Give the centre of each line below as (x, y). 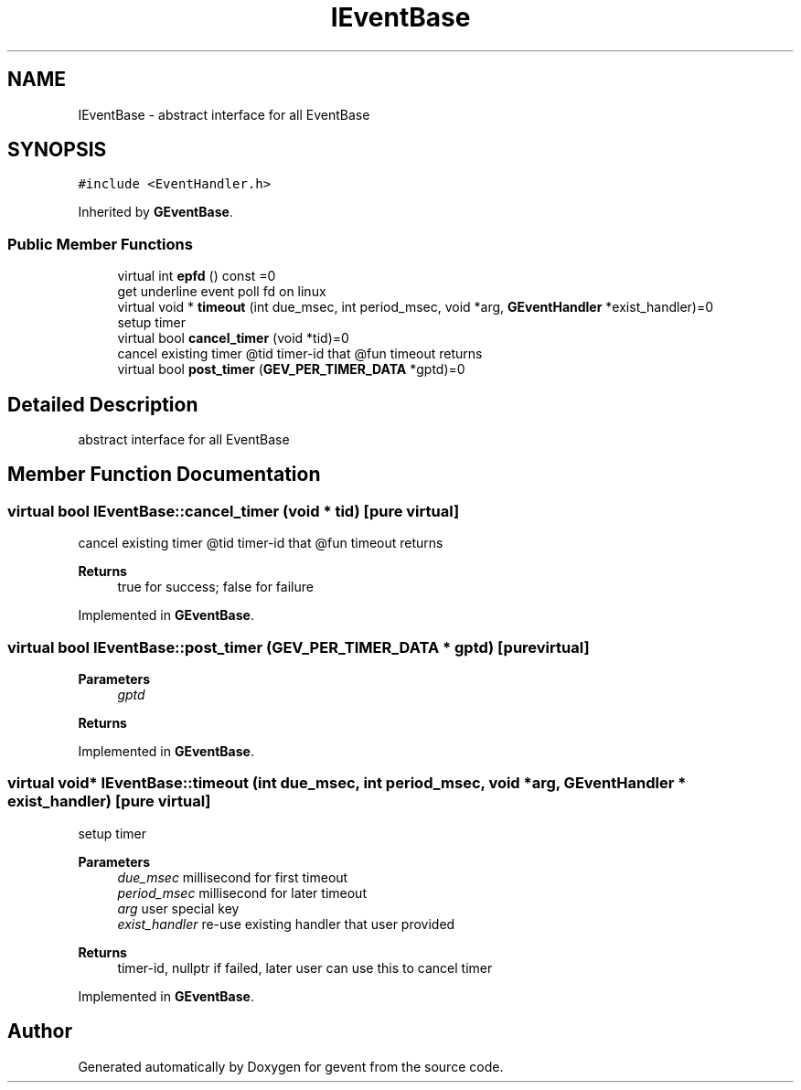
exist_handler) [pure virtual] (109, 801)
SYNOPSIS (57, 150)
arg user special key (178, 908)
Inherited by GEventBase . (155, 212)
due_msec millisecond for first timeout (233, 877)
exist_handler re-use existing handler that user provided (286, 924)
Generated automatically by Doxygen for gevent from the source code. (291, 1066)
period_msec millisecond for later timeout (242, 892)
